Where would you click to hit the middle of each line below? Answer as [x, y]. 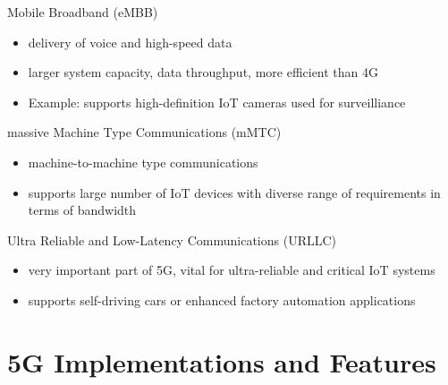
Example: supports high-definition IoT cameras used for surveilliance [217, 102]
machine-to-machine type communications [143, 162]
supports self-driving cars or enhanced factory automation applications [222, 299]
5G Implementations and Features [222, 361]
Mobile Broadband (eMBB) [83, 12]
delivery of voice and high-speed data [130, 42]
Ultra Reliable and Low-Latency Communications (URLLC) [172, 240]
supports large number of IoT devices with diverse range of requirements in [234, 192]
